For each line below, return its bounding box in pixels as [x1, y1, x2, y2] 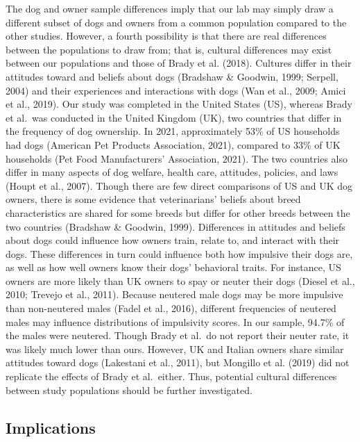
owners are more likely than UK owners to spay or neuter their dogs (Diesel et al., [6, 273, 355, 288]
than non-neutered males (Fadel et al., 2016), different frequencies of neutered [6, 301, 336, 316]
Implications [6, 416, 96, 438]
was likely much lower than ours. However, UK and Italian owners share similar [6, 341, 344, 356]
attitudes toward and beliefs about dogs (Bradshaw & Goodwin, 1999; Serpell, [6, 69, 338, 83]
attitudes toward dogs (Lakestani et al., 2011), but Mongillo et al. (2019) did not [6, 355, 350, 370]
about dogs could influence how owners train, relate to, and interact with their [6, 233, 340, 247]
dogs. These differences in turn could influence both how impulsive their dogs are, [6, 246, 353, 261]
